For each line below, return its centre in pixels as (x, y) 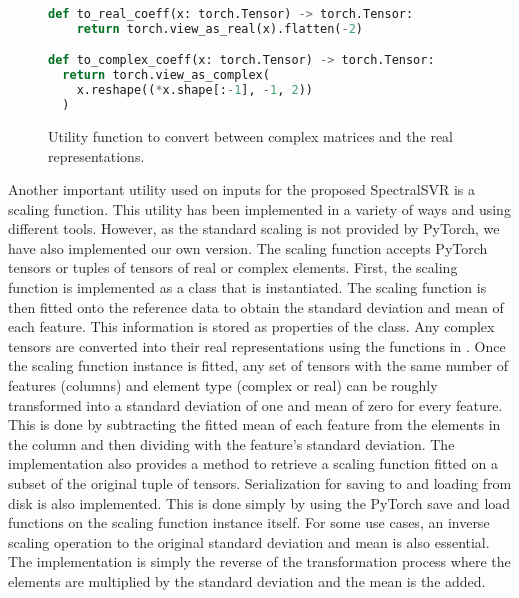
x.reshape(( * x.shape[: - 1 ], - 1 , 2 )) (194, 90)
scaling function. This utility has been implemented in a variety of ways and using (259, 208)
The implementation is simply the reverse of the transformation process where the (259, 561)
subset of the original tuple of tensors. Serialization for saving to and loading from (260, 483)
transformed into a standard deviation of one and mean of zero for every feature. (255, 404)
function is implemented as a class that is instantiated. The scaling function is (247, 287)
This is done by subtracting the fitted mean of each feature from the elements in (254, 424)
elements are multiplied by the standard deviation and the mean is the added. (247, 580)
